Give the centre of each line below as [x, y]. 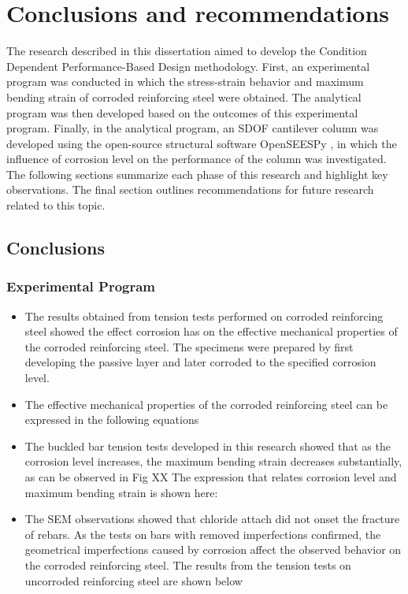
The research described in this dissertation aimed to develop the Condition [187, 51]
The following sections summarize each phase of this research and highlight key [197, 174]
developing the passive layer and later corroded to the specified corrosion [200, 362]
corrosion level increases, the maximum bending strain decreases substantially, [213, 461]
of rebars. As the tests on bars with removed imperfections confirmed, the [203, 534]
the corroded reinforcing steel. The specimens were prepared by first [189, 346]
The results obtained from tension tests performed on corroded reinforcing [204, 316]
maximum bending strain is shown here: [121, 492]
